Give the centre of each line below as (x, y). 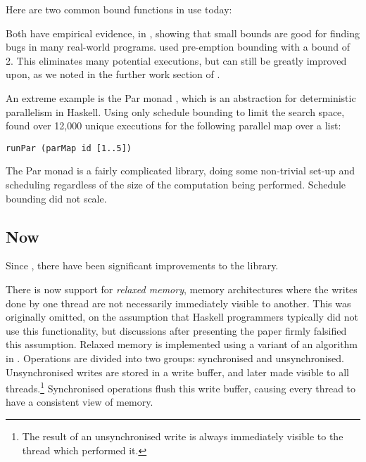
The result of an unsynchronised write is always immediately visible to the (183, 436)
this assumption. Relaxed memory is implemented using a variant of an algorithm (182, 344)
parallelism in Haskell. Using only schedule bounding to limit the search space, (175, 111)
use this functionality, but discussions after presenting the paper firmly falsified (176, 330)
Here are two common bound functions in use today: (119, 9)
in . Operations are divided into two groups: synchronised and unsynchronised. (175, 358)
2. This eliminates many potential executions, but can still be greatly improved (176, 60)
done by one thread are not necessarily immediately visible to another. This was (178, 303)
